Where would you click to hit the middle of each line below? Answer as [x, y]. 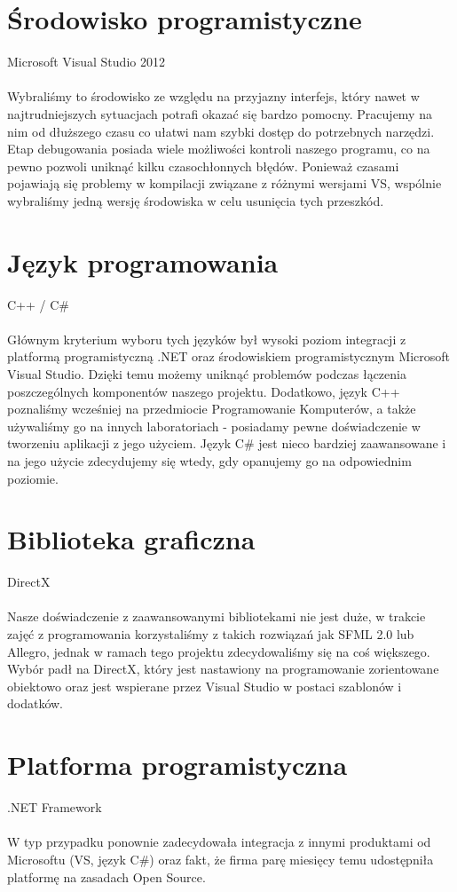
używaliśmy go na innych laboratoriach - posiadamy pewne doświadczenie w [214, 426]
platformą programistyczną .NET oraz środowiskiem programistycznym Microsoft [229, 356]
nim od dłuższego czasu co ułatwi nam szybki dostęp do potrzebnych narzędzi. [221, 131]
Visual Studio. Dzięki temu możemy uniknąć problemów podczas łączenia [207, 373]
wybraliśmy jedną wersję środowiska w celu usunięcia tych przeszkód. [196, 200]
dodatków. [35, 703]
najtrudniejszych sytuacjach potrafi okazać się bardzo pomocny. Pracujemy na [220, 113]
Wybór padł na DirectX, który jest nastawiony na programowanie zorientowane [223, 669]
